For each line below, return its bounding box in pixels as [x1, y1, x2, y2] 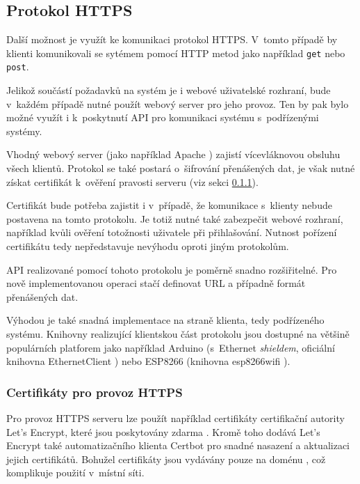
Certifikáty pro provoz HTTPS [6, 383, 183, 400]
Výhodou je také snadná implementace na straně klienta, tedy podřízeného [6, 313, 325, 327]
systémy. [6, 123, 42, 138]
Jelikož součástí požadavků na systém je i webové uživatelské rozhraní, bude [6, 83, 331, 97]
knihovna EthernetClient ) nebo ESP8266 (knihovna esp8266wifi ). [6, 354, 291, 368]
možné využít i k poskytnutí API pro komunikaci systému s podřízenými [6, 110, 319, 125]
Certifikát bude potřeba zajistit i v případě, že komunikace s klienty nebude [6, 198, 332, 212]
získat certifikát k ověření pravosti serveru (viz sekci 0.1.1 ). [6, 174, 259, 189]
